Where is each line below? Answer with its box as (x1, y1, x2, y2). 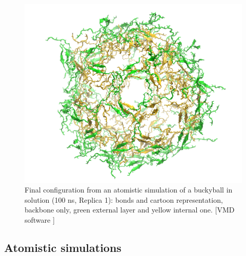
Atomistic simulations (4, 239, 121, 255)
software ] (25, 214, 55, 225)
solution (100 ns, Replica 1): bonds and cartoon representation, (25, 194, 223, 205)
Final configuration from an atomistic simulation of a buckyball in (25, 184, 233, 195)
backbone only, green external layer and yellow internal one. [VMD (25, 204, 235, 215)
